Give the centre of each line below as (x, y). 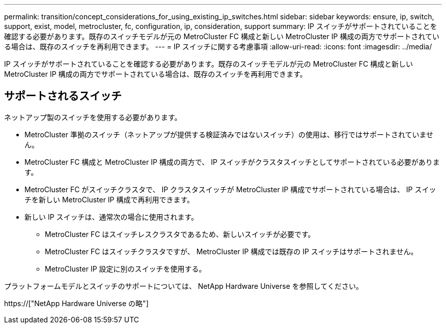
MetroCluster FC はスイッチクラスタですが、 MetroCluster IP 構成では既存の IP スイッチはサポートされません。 (231, 251)
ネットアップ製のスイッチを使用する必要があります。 (93, 117)
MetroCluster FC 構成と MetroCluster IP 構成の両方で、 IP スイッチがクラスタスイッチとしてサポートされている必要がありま (232, 162)
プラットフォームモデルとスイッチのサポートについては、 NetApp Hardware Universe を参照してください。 (184, 286)
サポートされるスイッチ (63, 96)
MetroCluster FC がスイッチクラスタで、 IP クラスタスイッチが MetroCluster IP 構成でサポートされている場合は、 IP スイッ (230, 189)
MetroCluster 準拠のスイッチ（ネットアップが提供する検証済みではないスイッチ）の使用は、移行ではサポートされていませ (229, 134)
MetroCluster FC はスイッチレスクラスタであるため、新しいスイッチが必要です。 (180, 234)
